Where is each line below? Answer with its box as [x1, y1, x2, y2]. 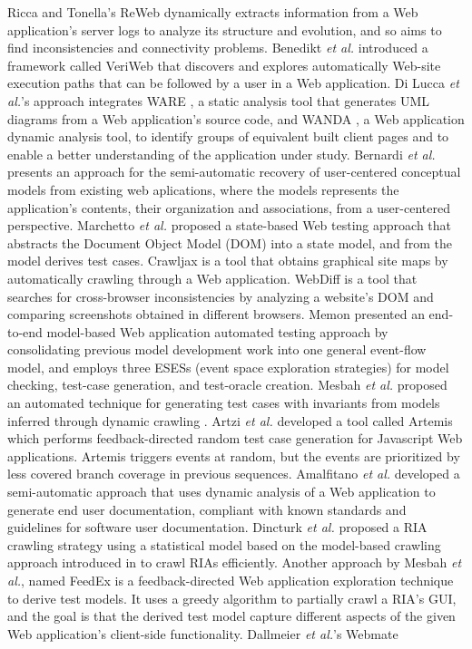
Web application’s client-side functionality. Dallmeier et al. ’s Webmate [7, 624, 398, 643]
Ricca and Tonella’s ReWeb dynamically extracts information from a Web [7, 3, 418, 21]
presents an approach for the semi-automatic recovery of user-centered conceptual [7, 162, 461, 181]
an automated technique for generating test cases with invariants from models [7, 393, 440, 412]
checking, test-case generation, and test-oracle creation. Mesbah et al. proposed [7, 375, 447, 394]
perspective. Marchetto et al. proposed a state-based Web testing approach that [7, 216, 452, 235]
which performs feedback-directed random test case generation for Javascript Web [7, 429, 463, 448]
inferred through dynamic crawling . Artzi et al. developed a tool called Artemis [7, 411, 453, 430]
